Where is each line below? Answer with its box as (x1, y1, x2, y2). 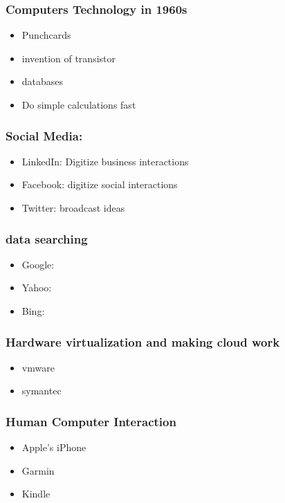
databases (21, 74, 64, 89)
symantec (21, 383, 62, 398)
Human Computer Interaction (6, 412, 176, 430)
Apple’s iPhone (21, 440, 86, 455)
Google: (21, 257, 55, 271)
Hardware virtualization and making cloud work (6, 333, 280, 350)
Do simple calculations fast (21, 98, 136, 111)
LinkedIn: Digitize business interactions (21, 154, 189, 168)
